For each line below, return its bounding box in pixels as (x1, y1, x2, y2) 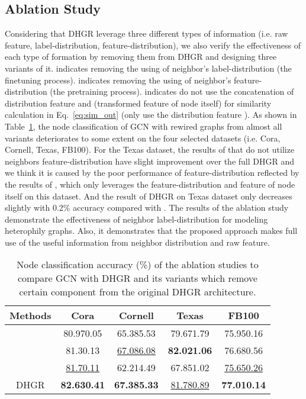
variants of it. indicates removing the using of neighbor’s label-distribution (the (5, 62, 292, 74)
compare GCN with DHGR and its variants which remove (17, 271, 257, 285)
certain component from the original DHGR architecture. (19, 285, 256, 299)
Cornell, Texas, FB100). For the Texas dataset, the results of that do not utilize (5, 143, 295, 156)
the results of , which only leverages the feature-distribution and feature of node (5, 178, 295, 190)
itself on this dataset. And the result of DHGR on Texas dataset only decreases (5, 189, 292, 202)
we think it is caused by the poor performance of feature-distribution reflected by (5, 166, 299, 179)
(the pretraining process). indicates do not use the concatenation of (50, 85, 294, 98)
